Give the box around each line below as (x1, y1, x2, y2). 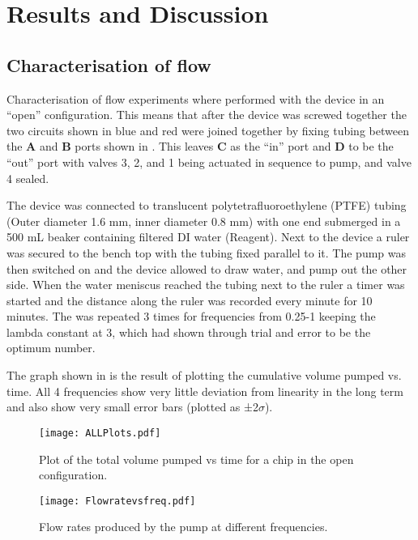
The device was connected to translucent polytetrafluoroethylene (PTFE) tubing (6, 197, 407, 214)
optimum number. (6, 339, 96, 356)
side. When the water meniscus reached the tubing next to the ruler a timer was (6, 276, 405, 293)
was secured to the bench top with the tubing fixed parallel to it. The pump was (6, 244, 407, 261)
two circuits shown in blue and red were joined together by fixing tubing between (6, 121, 409, 138)
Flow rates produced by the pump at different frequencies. (39, 518, 328, 535)
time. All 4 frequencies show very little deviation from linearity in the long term (6, 382, 403, 399)
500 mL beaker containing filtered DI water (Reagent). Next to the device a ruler (6, 228, 410, 245)
